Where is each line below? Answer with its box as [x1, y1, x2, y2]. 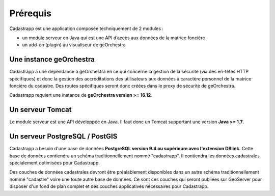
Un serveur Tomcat [9, 105, 72, 114]
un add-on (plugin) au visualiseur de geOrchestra [22, 42, 126, 48]
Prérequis [9, 8, 52, 19]
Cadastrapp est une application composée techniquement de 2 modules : [9, 25, 164, 32]
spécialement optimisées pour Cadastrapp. [9, 160, 100, 165]
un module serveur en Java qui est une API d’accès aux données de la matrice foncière [22, 35, 205, 41]
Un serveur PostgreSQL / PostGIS [9, 132, 118, 141]
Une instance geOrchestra [9, 55, 95, 64]
